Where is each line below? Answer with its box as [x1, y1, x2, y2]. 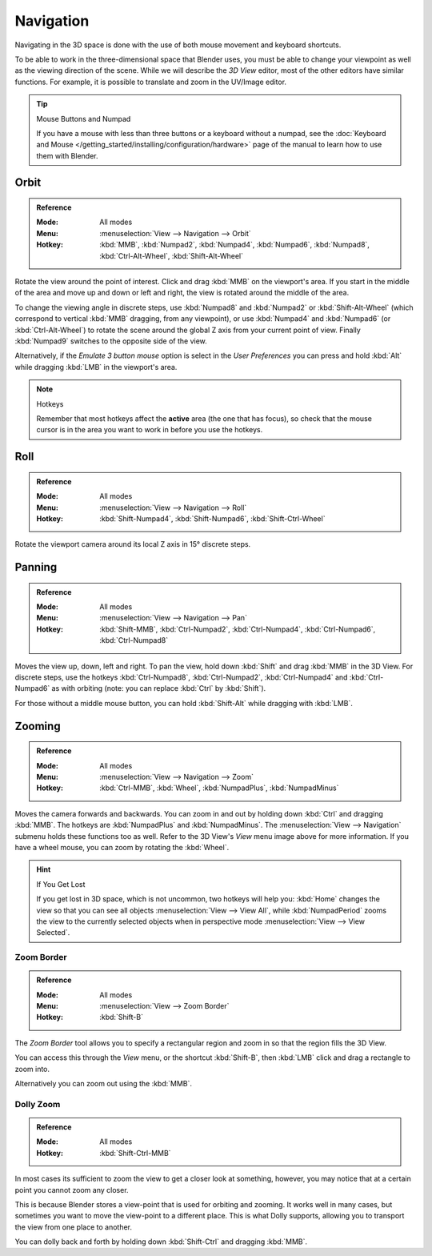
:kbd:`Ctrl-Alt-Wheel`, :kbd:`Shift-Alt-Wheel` [99, 251, 244, 260]
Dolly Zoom [14, 1098, 61, 1110]
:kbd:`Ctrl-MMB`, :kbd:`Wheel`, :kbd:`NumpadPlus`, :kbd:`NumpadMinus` [99, 783, 339, 793]
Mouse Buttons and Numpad [36, 114, 131, 123]
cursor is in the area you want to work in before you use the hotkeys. [36, 425, 263, 435]
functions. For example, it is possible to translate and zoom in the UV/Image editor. [14, 77, 287, 86]
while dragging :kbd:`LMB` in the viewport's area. [14, 362, 178, 371]
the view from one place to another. [14, 1222, 132, 1232]
